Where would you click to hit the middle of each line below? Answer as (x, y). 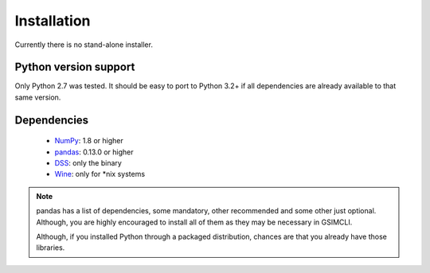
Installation (53, 21)
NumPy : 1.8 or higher (89, 141)
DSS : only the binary (88, 163)
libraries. (51, 248)
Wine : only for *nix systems (100, 174)
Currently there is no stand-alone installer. (84, 45)
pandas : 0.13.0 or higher (94, 152)
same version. (38, 97)
